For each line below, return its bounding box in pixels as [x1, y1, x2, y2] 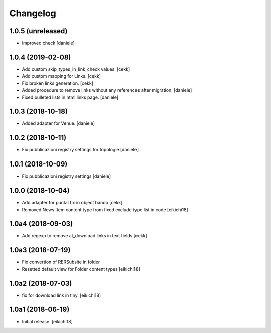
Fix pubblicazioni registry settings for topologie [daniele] [22, 147, 139, 153]
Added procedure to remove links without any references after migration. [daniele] [22, 87, 192, 93]
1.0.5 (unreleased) [9, 27, 68, 35]
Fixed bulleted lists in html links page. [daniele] [22, 94, 119, 100]
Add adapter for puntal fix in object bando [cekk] [22, 200, 123, 206]
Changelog [9, 8, 56, 19]
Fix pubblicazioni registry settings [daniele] [22, 173, 111, 179]
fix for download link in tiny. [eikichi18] [22, 292, 101, 298]
